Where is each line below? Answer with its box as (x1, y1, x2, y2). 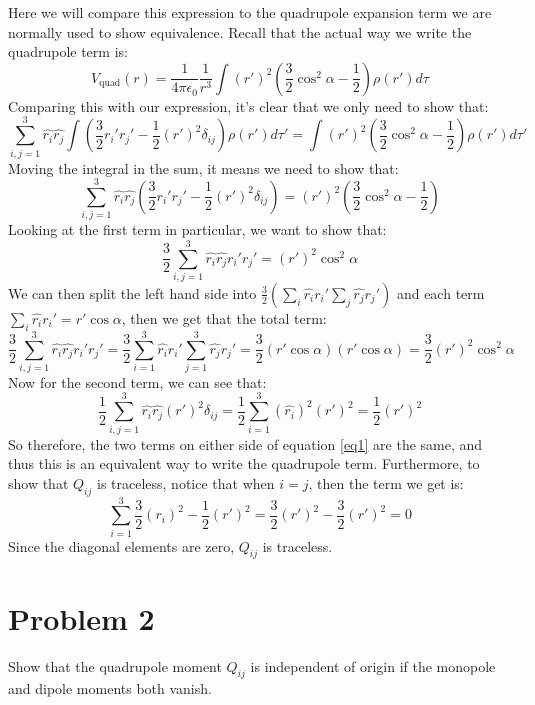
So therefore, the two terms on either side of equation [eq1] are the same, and (8, 433, 483, 454)
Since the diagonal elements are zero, (8, 535, 235, 556)
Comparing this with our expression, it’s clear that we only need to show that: (8, 95, 489, 116)
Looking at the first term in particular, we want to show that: (8, 219, 387, 240)
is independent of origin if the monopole (250, 655, 496, 676)
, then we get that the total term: (121, 307, 327, 328)
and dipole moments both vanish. (8, 678, 212, 699)
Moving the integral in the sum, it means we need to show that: (8, 157, 399, 178)
